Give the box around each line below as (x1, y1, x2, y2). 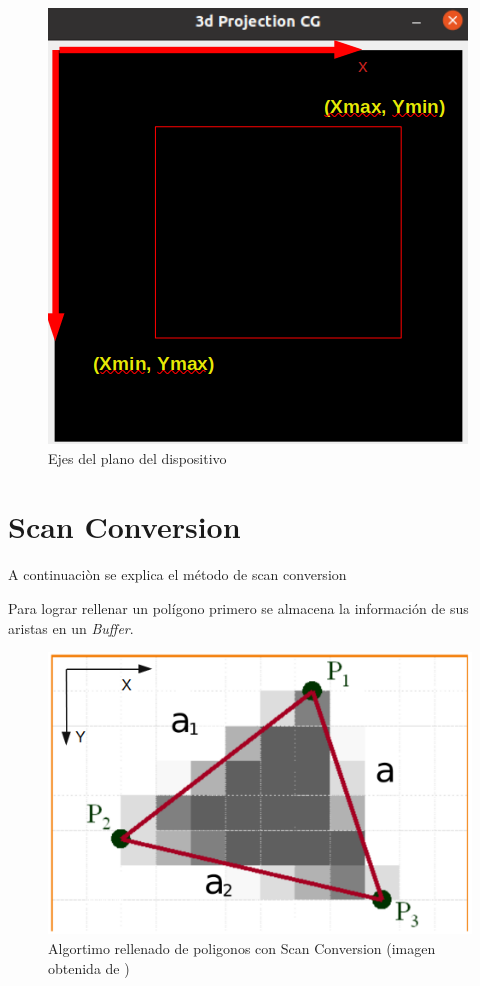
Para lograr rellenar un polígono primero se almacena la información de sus (8, 597, 469, 618)
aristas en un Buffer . (8, 617, 134, 638)
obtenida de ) (48, 957, 130, 978)
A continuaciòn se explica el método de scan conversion (8, 564, 347, 585)
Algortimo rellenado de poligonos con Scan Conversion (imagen (48, 938, 436, 959)
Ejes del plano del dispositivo (48, 447, 227, 468)
